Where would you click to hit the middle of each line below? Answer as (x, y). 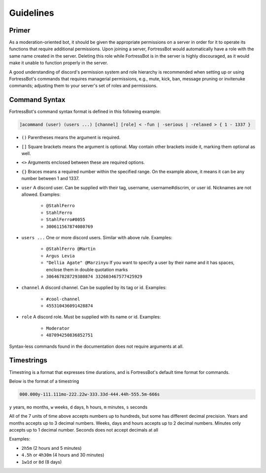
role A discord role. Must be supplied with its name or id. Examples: (91, 317)
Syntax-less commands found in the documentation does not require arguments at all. (96, 346)
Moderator (58, 328)
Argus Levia (60, 256)
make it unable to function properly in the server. (59, 63)
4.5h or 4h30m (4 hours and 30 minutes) (63, 455)
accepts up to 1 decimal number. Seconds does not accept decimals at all (84, 430)
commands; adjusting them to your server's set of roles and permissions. (83, 86)
